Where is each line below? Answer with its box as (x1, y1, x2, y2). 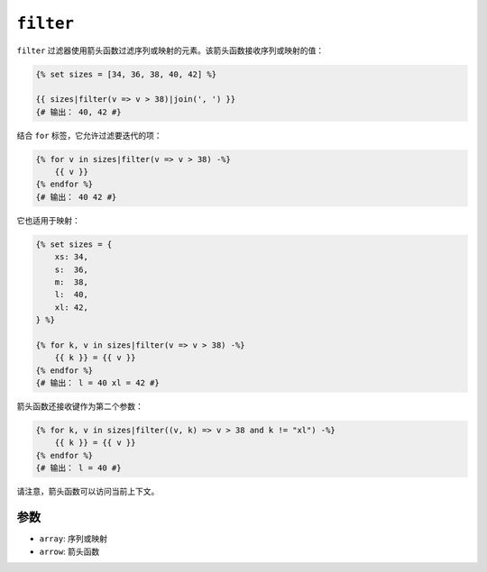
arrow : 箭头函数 (39, 546, 100, 557)
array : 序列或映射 (39, 533, 108, 544)
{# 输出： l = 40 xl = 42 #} (35, 378, 160, 388)
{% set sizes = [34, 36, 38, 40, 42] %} (35, 68, 216, 79)
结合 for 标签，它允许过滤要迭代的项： (16, 130, 162, 141)
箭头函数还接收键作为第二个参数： (16, 401, 143, 412)
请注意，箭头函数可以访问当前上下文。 (16, 486, 160, 497)
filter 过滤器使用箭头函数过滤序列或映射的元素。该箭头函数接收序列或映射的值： (16, 45, 325, 56)
